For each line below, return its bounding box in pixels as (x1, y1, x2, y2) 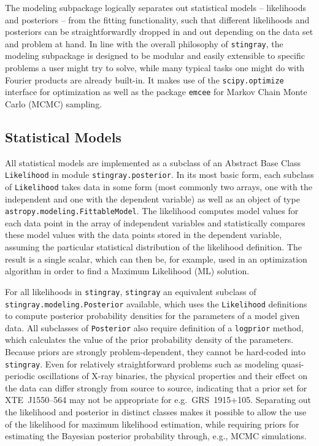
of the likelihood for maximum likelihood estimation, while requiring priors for (5, 417, 299, 430)
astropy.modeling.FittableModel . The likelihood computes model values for (5, 204, 299, 217)
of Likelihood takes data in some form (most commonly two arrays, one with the (5, 180, 312, 193)
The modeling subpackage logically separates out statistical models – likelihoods (5, 1, 306, 13)
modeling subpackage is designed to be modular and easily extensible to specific (5, 49, 305, 62)
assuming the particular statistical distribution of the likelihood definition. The (5, 240, 302, 253)
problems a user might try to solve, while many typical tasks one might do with (5, 61, 305, 74)
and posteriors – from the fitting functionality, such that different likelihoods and (5, 13, 310, 26)
